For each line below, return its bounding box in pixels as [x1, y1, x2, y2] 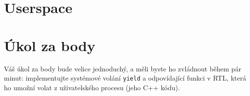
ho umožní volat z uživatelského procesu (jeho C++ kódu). [4, 82, 180, 92]
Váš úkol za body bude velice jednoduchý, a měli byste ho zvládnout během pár [4, 63, 241, 73]
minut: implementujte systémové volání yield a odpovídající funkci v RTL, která [4, 73, 247, 83]
